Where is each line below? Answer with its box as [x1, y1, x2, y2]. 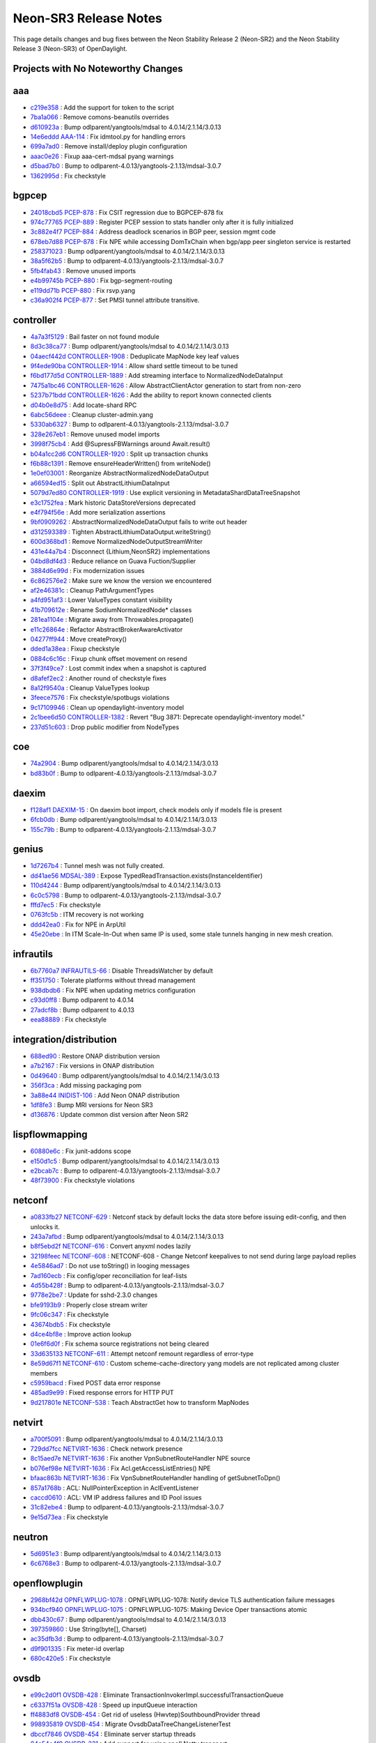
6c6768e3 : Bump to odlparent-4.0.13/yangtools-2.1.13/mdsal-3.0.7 [30, 1559, 221, 1568]
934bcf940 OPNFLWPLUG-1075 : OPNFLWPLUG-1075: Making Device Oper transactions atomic [30, 1606, 308, 1614]
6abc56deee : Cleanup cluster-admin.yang [30, 411, 153, 419]
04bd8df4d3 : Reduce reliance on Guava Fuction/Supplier [30, 556, 196, 565]
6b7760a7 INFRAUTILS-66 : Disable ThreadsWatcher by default [30, 966, 214, 975]
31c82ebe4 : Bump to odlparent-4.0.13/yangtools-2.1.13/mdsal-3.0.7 [30, 1503, 224, 1512]
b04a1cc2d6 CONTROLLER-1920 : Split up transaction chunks [30, 450, 209, 458]
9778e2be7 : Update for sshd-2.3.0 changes [30, 1291, 158, 1300]
